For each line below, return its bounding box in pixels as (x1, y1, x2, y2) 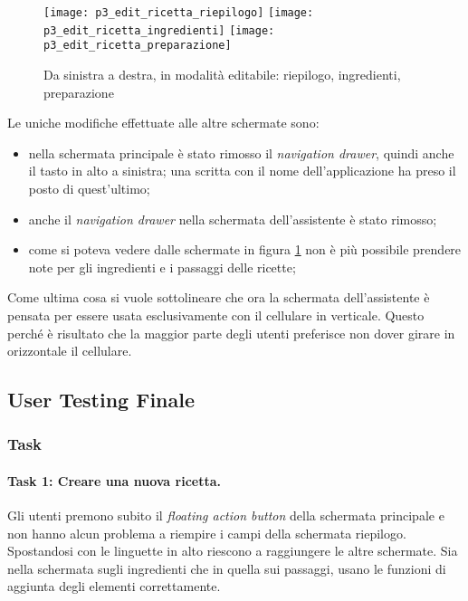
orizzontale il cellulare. (7, 341, 132, 360)
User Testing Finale (7, 386, 196, 414)
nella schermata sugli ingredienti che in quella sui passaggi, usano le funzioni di (7, 558, 446, 577)
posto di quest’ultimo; (28, 178, 150, 197)
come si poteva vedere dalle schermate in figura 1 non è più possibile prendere (28, 240, 462, 259)
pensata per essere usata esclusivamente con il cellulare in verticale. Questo (7, 305, 425, 324)
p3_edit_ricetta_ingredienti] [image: (43, 24, 275, 37)
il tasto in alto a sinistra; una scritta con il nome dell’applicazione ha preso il (28, 161, 456, 180)
